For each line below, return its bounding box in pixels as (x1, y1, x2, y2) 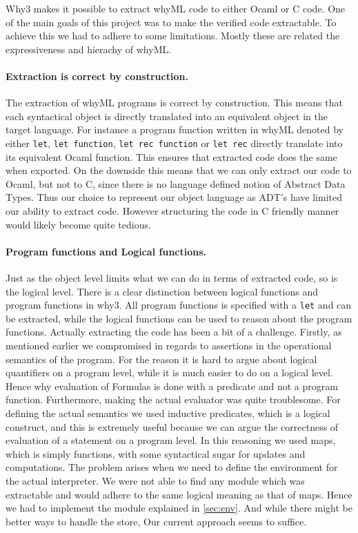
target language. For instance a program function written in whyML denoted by (6, 122, 344, 137)
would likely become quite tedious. (6, 217, 151, 231)
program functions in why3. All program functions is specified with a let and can (6, 298, 352, 312)
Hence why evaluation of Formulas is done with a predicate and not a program (6, 378, 338, 393)
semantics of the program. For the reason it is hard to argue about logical (6, 351, 317, 366)
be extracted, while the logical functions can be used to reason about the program (6, 311, 352, 325)
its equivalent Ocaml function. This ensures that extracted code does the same (6, 149, 337, 164)
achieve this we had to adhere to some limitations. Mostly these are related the (6, 28, 340, 43)
